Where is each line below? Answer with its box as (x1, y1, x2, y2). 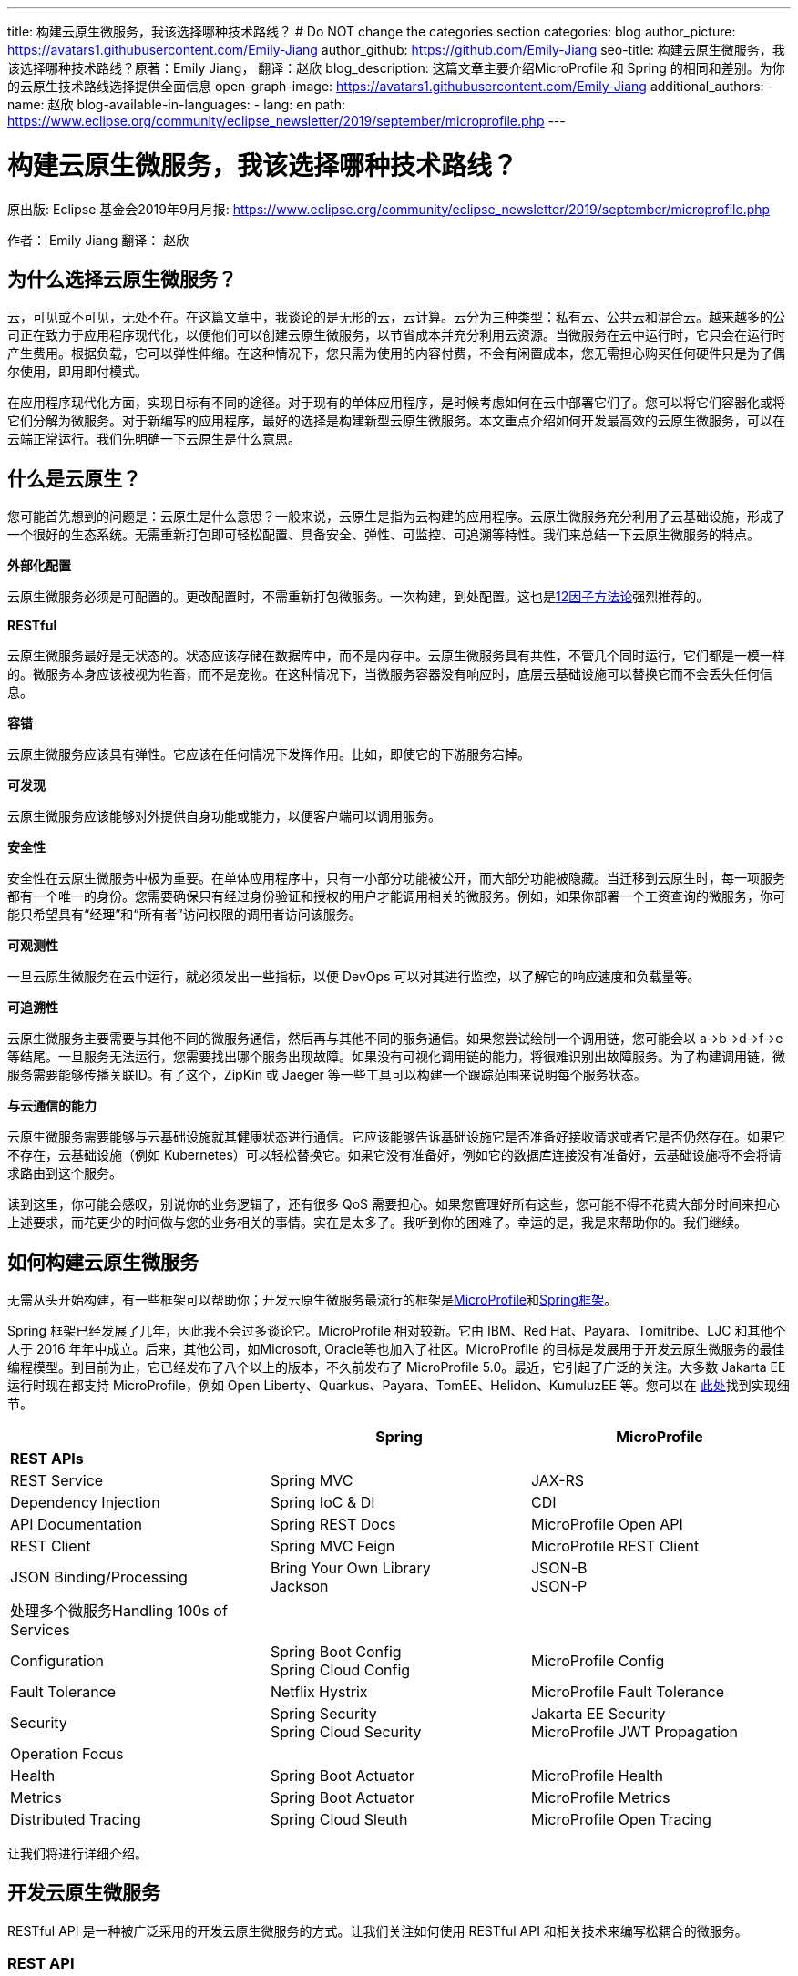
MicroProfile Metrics (530, 1788, 670, 1807)
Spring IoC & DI (270, 1493, 375, 1512)
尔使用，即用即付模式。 (7, 363, 148, 380)
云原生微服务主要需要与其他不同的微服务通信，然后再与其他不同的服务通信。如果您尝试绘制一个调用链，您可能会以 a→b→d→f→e (7, 1030, 783, 1047)
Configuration (10, 1652, 104, 1671)
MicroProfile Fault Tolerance (530, 1683, 725, 1702)
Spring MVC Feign (270, 1537, 395, 1556)
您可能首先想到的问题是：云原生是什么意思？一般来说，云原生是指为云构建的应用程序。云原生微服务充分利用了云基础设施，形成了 (7, 508, 785, 525)
